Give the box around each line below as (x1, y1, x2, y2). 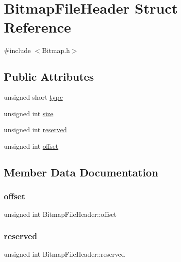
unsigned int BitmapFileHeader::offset (4, 209, 116, 219)
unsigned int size (4, 108, 53, 118)
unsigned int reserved (4, 124, 67, 135)
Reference (4, 17, 71, 37)
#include (4, 45, 31, 55)
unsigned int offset (4, 140, 59, 151)
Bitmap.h (42, 45, 70, 55)
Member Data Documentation (4, 164, 159, 179)
